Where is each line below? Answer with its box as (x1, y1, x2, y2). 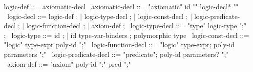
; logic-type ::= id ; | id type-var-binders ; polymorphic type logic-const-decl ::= (4, 30, 249, 40)
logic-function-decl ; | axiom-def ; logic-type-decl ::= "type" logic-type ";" (26, 20, 247, 31)
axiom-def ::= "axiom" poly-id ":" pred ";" (7, 58, 131, 69)
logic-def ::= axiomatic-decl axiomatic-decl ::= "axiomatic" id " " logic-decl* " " (4, 1, 239, 11)
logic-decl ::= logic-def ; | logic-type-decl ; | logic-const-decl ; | (7, 11, 192, 21)
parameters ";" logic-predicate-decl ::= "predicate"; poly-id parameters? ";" (4, 49, 229, 59)
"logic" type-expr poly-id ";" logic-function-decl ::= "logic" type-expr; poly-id (4, 39, 235, 50)
